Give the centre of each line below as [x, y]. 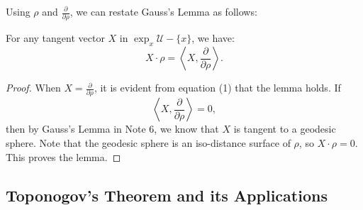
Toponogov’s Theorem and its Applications [167, 195]
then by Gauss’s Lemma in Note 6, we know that [112, 129]
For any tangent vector [55, 38]
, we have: [213, 38]
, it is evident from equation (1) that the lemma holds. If [217, 88]
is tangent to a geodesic [285, 129]
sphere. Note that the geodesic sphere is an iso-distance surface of [148, 143]
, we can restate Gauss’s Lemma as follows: [163, 11]
